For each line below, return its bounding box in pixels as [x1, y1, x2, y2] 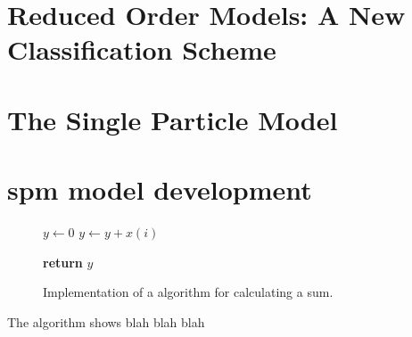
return [43, 252, 83, 271]
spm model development [7, 171, 312, 208]
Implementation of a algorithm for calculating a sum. [43, 283, 334, 301]
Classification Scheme [7, 31, 276, 68]
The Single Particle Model [7, 101, 338, 137]
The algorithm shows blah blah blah [7, 312, 205, 331]
